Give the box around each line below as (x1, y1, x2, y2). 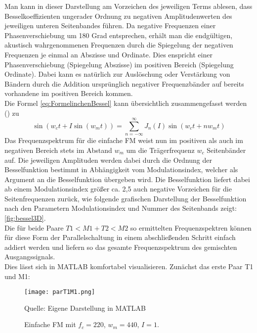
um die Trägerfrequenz (126, 144, 195, 155)
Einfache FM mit (24, 319, 76, 330)
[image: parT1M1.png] (24, 288, 95, 296)
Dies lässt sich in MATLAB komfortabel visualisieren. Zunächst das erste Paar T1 (4, 261, 254, 272)
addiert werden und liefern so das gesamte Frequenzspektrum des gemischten (4, 241, 237, 252)
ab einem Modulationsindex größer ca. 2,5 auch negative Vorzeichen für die (4, 184, 232, 194)
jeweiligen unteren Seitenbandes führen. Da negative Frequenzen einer (4, 20, 216, 31)
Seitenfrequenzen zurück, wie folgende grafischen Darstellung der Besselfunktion (4, 193, 247, 203)
